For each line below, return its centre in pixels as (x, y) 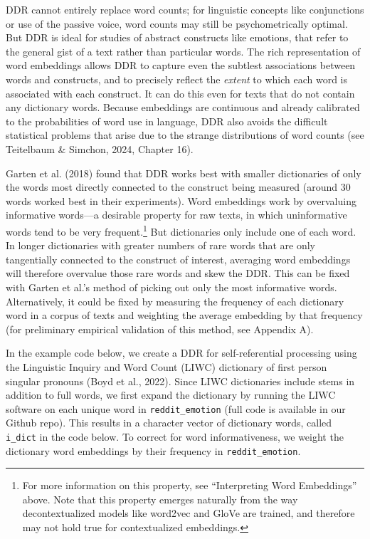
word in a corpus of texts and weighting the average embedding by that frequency (184, 315)
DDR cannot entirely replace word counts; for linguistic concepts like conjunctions (185, 9)
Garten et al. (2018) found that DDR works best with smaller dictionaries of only (184, 173)
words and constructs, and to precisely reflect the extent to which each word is (177, 79)
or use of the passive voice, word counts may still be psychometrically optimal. (177, 23)
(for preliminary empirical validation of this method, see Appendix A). (160, 329)
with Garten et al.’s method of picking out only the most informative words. (171, 287)
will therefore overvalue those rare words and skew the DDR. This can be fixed (178, 273)
